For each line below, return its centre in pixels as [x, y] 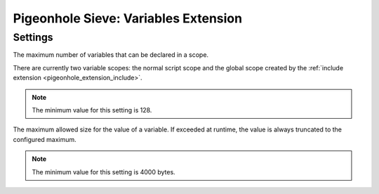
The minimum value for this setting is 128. [92, 110]
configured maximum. [45, 139]
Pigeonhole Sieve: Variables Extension [127, 18]
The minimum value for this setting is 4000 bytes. [104, 172]
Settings [33, 37]
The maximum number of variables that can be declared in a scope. [111, 55]
